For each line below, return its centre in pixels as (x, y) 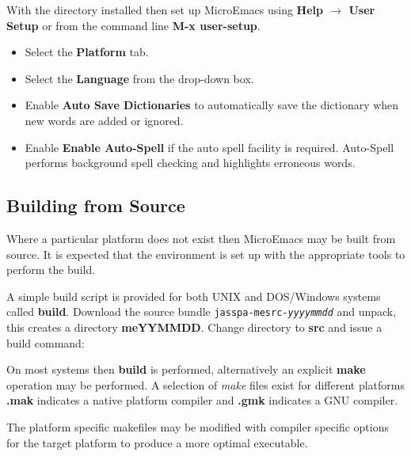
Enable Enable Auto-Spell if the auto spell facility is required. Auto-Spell (209, 147)
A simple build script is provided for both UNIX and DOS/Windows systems (194, 296)
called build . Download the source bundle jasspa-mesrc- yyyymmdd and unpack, (202, 312)
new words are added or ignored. (104, 120)
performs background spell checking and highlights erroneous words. (190, 163)
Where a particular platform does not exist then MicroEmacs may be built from (201, 238)
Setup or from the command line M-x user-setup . (133, 25)
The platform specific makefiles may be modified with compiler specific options (198, 426)
